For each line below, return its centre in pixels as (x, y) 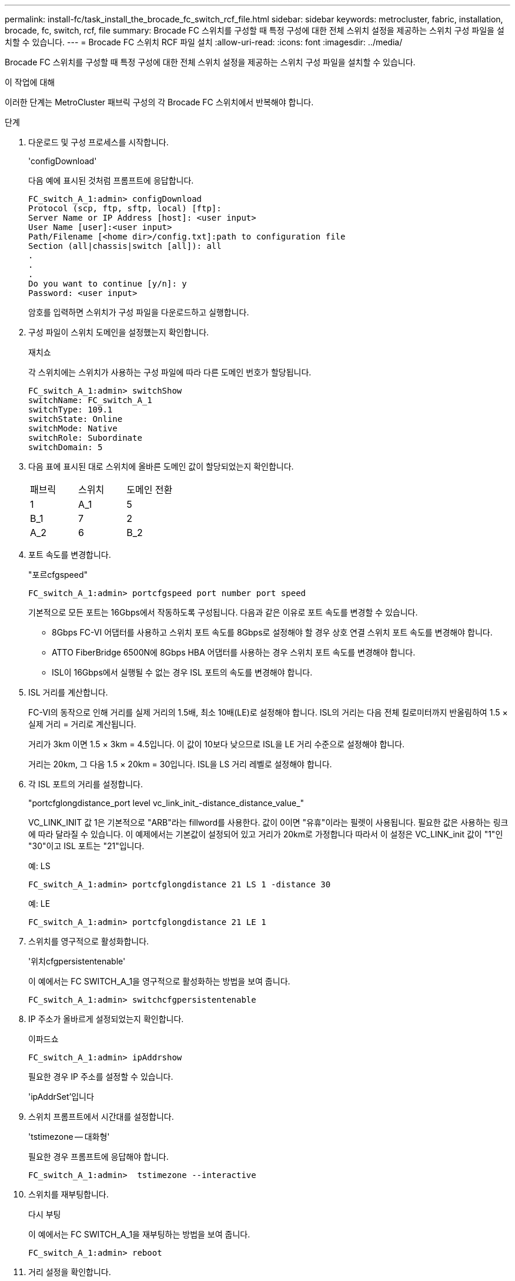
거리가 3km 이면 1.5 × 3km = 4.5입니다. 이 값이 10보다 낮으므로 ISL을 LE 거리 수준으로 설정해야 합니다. (217, 744)
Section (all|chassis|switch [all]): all (125, 246)
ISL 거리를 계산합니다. (68, 692)
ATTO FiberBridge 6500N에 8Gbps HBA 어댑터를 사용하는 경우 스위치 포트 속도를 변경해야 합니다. (234, 652)
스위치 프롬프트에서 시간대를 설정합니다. (101, 1117)
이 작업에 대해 (30, 82)
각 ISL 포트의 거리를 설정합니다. (86, 784)
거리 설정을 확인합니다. (70, 1272)
